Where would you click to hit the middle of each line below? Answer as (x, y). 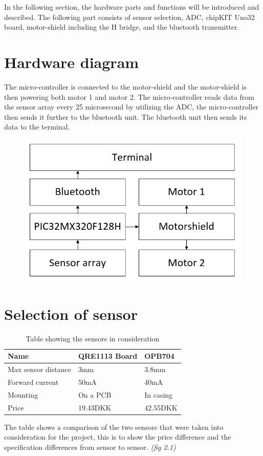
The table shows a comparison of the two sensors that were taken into (114, 427)
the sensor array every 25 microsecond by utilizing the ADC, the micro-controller (131, 107)
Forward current (33, 382)
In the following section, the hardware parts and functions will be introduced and (132, 7)
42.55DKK (161, 407)
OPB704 (159, 356)
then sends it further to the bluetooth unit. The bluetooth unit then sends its (126, 116)
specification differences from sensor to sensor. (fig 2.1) (90, 447)
